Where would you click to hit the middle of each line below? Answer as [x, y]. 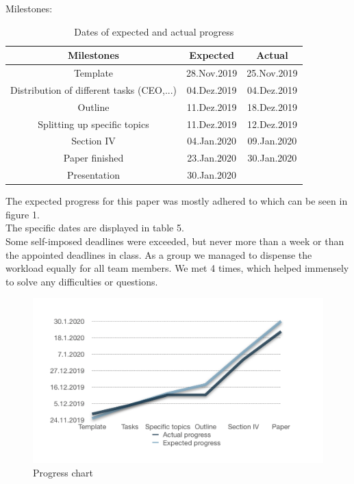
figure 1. [23, 214]
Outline [93, 106]
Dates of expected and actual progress [154, 31]
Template [93, 73]
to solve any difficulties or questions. [82, 281]
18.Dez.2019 [272, 106]
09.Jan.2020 [272, 141]
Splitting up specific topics [93, 124]
